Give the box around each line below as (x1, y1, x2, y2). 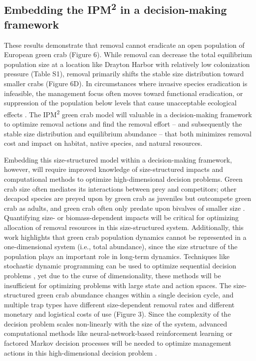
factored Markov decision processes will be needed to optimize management (4, 338, 231, 348)
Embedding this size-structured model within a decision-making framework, (4, 154, 232, 164)
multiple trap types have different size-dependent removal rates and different (4, 299, 235, 309)
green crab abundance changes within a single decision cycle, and (37, 290, 234, 300)
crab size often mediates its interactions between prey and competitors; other (4, 183, 237, 194)
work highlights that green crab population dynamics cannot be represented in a (4, 231, 247, 242)
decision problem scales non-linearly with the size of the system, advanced (4, 318, 227, 328)
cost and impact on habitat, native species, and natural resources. (4, 138, 203, 148)
